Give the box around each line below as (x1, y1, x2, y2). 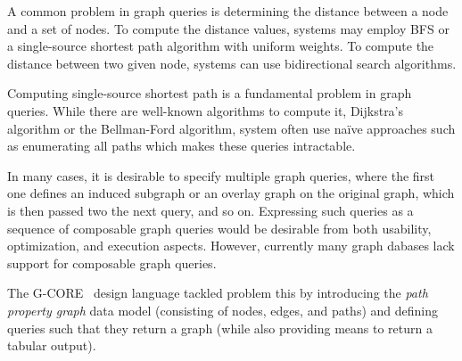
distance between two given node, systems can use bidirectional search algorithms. (7, 53, 457, 72)
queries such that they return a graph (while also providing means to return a (7, 318, 433, 337)
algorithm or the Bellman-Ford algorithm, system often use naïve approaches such (7, 119, 456, 137)
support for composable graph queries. (7, 253, 217, 272)
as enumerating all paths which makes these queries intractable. (7, 136, 356, 155)
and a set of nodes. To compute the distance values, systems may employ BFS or (7, 19, 450, 37)
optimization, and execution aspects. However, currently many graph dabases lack (7, 236, 455, 255)
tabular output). (7, 336, 96, 355)
